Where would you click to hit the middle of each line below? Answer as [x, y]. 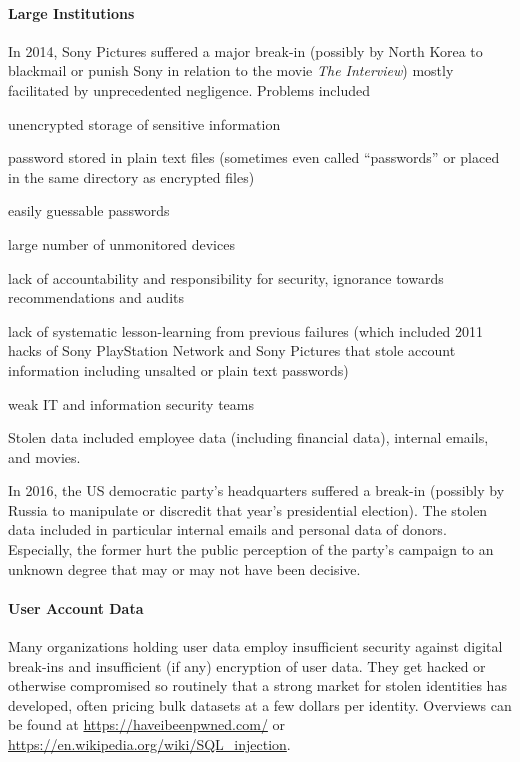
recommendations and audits [96, 297]
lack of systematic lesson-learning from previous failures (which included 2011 [246, 330]
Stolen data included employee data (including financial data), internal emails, [248, 437]
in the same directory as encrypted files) [131, 176]
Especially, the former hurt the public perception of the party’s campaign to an [251, 549]
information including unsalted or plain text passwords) [178, 369]
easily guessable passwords [89, 210]
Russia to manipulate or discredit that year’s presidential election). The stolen [248, 509]
